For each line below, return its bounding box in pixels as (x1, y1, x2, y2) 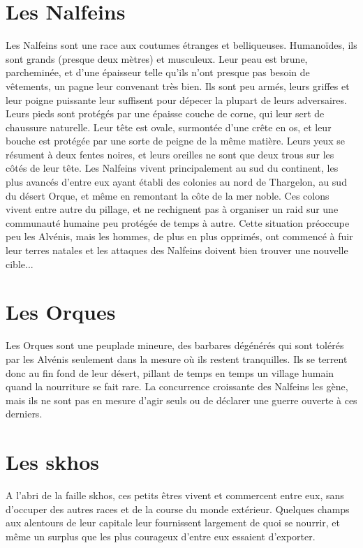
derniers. (6, 406, 43, 421)
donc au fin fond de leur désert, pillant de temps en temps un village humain (6, 365, 334, 380)
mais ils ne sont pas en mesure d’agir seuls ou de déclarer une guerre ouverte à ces (6, 392, 357, 407)
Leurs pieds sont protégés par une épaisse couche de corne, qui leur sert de (6, 106, 325, 121)
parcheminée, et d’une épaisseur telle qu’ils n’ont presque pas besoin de (6, 65, 310, 80)
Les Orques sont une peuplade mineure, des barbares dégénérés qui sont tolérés (6, 338, 344, 353)
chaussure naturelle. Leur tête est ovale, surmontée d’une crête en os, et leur (6, 119, 332, 134)
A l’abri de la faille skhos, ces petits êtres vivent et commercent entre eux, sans (6, 488, 344, 503)
